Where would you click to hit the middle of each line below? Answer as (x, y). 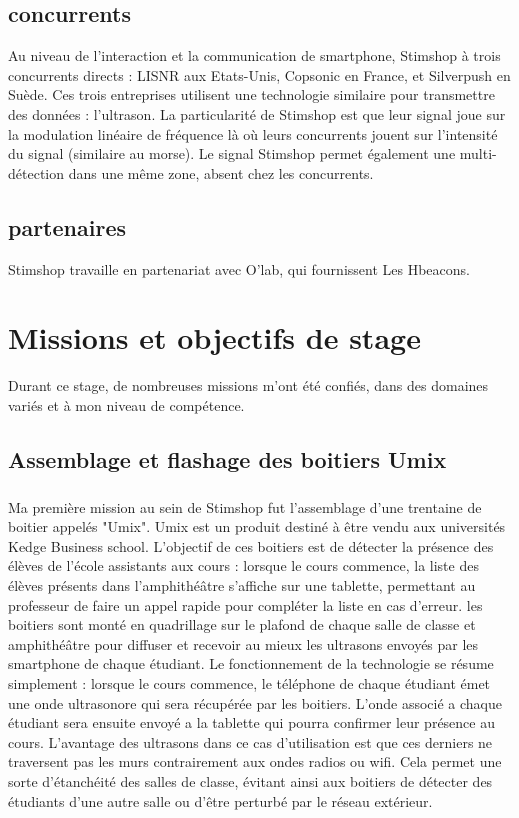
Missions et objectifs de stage (214, 337)
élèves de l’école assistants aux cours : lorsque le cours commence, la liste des (243, 565)
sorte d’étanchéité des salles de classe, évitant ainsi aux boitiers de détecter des (250, 780)
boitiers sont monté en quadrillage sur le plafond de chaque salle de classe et (242, 624)
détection (36, 172)
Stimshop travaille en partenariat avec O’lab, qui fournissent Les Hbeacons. (239, 268)
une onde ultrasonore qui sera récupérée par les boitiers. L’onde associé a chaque (255, 702)
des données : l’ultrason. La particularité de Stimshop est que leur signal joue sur (257, 113)
